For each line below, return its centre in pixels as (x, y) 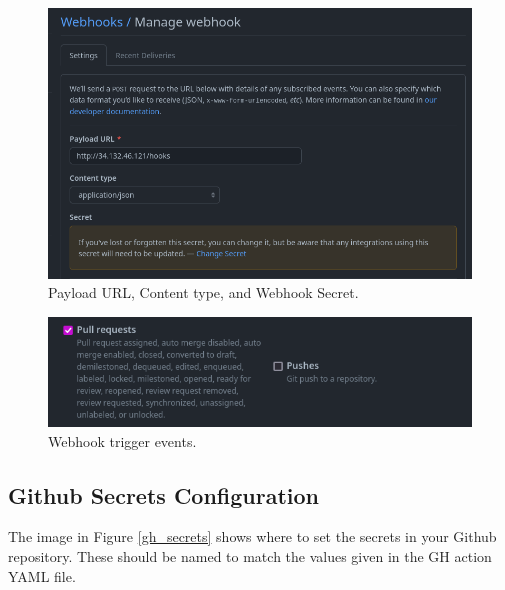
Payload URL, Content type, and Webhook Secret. (203, 292)
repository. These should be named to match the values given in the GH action (250, 556)
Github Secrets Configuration (164, 494)
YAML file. (42, 575)
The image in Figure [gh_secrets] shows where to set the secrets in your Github (252, 536)
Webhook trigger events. (122, 440)
